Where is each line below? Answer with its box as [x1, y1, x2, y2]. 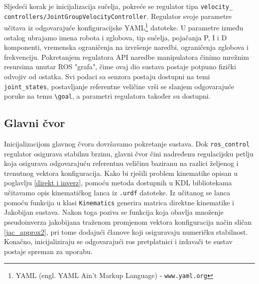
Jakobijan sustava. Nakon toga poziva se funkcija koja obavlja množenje [4, 207, 224, 217]
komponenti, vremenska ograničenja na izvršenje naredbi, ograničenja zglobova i [4, 42, 249, 52]
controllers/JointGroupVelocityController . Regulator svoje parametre [4, 10, 232, 21]
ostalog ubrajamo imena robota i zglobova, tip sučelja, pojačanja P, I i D [4, 32, 227, 42]
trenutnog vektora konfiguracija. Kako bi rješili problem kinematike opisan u [4, 167, 238, 178]
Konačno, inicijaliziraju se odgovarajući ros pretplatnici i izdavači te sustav [4, 236, 233, 247]
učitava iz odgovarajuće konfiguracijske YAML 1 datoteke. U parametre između [4, 21, 244, 32]
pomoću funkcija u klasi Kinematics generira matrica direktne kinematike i [4, 197, 234, 207]
